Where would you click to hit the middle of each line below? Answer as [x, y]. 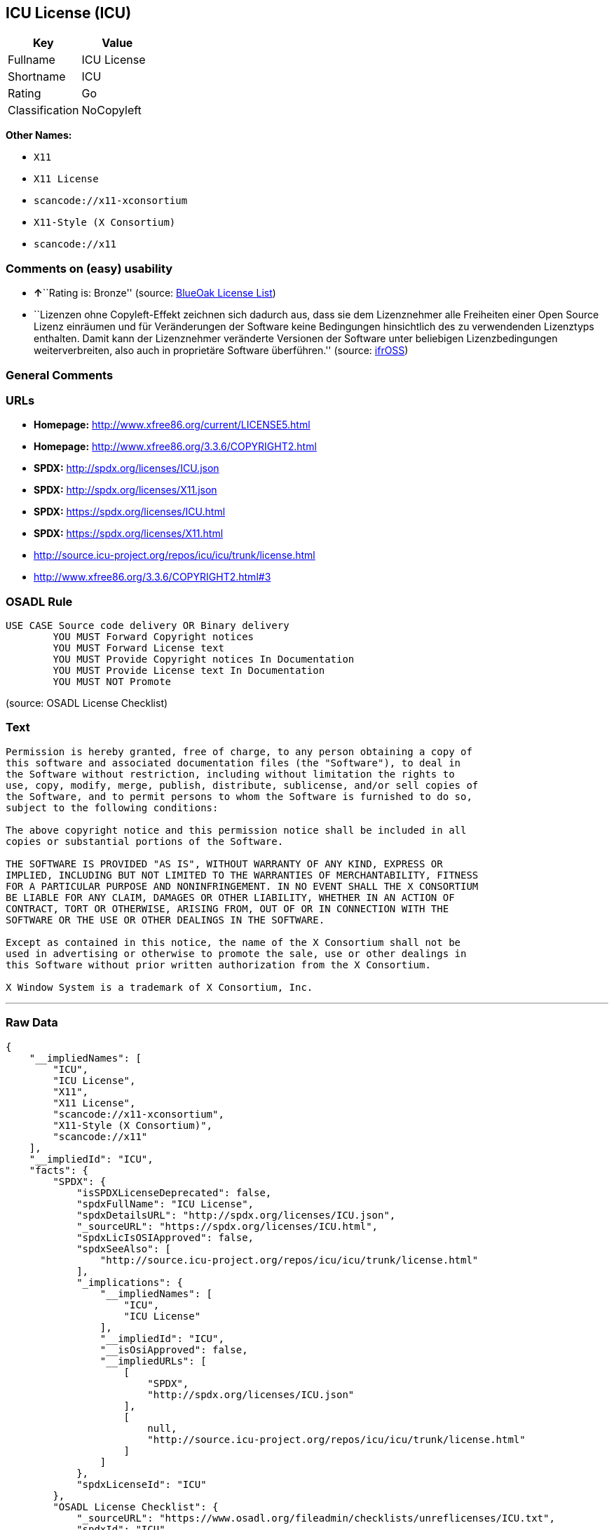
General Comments [60, 375]
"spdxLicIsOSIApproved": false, [165, 1237]
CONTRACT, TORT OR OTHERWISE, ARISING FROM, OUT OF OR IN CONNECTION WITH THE [227, 908]
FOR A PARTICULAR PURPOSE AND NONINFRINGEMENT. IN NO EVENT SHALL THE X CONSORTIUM [242, 886]
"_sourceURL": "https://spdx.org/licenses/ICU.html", [227, 1226]
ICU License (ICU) [69, 13]
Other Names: [39, 135]
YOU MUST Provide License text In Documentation [189, 671]
